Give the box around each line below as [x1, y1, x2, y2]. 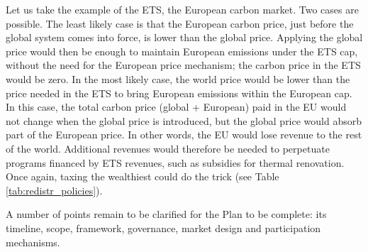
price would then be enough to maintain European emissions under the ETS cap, [6, 43, 358, 58]
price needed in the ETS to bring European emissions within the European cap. [6, 85, 352, 100]
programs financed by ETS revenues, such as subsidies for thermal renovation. [6, 155, 345, 170]
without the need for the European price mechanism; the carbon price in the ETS [6, 57, 361, 72]
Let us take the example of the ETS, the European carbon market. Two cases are [6, 2, 359, 16]
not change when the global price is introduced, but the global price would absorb [6, 113, 362, 128]
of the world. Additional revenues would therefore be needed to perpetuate [6, 141, 330, 155]
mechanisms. [6, 234, 60, 249]
